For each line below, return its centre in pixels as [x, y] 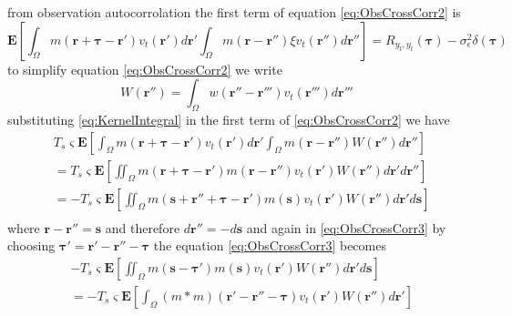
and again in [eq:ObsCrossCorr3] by [346, 227]
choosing [31, 245]
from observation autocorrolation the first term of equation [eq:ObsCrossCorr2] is [234, 12]
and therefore [143, 227]
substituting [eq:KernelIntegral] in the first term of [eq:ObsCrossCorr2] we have [229, 119]
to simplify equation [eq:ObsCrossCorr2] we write [145, 69]
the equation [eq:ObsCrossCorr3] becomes [270, 245]
